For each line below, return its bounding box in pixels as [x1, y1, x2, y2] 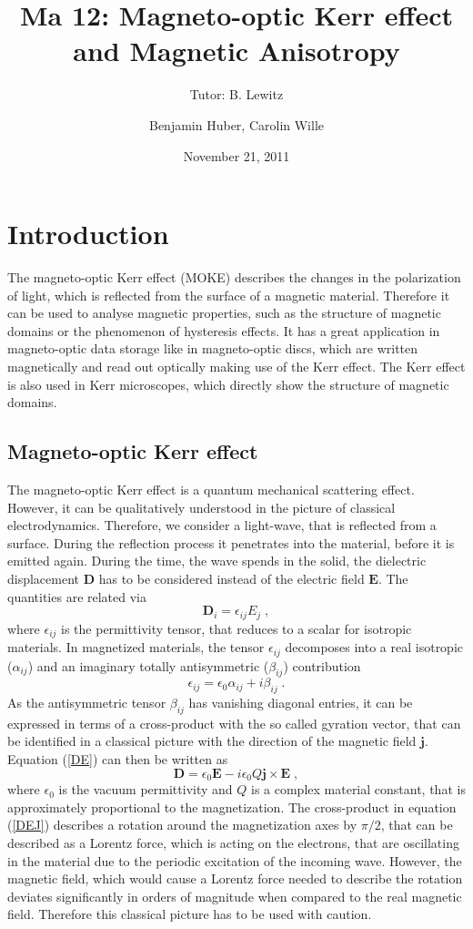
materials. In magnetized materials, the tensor [7, 638, 265, 657]
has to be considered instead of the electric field [98, 568, 365, 587]
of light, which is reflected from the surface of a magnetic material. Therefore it [7, 285, 450, 304]
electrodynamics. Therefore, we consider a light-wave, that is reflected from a [7, 516, 437, 535]
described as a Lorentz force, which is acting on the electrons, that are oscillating [7, 832, 459, 852]
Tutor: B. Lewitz [189, 85, 284, 104]
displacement [7, 568, 80, 587]
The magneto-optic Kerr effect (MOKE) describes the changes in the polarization [7, 268, 461, 287]
